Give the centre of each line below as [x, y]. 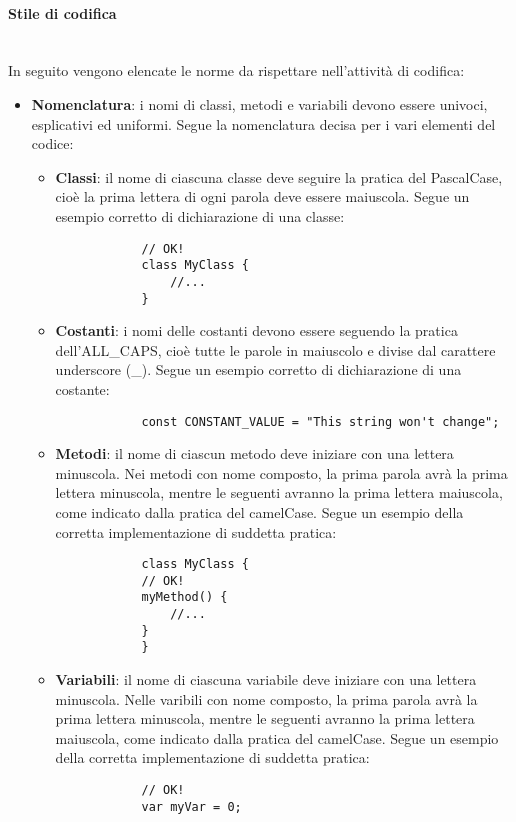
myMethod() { [184, 597]
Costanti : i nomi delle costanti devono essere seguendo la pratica [256, 330]
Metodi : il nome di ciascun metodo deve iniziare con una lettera [254, 453]
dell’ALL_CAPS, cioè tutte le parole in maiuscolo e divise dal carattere [275, 349]
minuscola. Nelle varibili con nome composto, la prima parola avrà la [266, 698]
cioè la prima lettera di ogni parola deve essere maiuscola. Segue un [262, 196]
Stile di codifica [62, 12]
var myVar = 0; [191, 806]
